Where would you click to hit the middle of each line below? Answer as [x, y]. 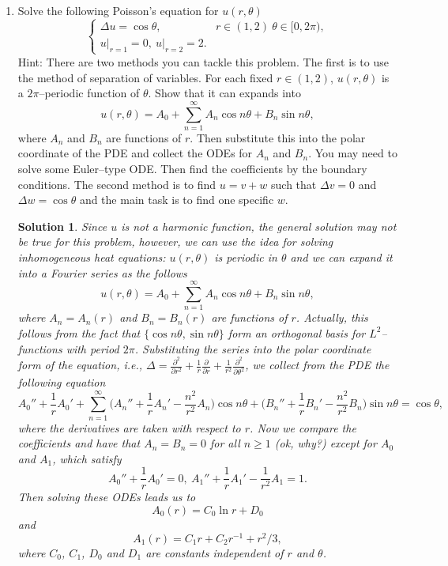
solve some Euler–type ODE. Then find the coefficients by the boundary [192, 169]
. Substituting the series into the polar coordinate [253, 348]
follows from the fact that [79, 332]
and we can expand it [341, 257]
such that [294, 184]
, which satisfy [87, 458]
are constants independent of [215, 552]
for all [225, 443]
